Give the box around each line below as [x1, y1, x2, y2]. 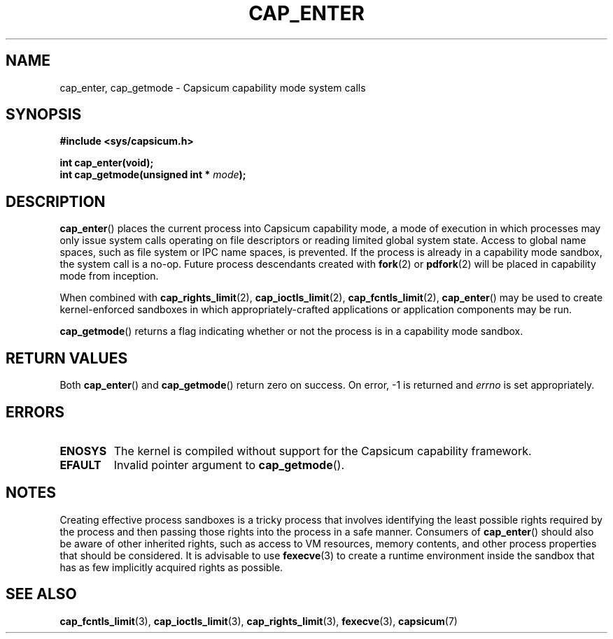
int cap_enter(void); [59, 157, 154, 169]
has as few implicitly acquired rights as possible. [59, 561, 283, 573]
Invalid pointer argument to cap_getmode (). [113, 457, 344, 472]
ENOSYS [59, 443, 107, 458]
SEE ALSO [6, 585, 77, 603]
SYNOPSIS [6, 106, 82, 124]
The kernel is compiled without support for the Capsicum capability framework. [113, 443, 532, 458]
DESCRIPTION [6, 192, 106, 210]
